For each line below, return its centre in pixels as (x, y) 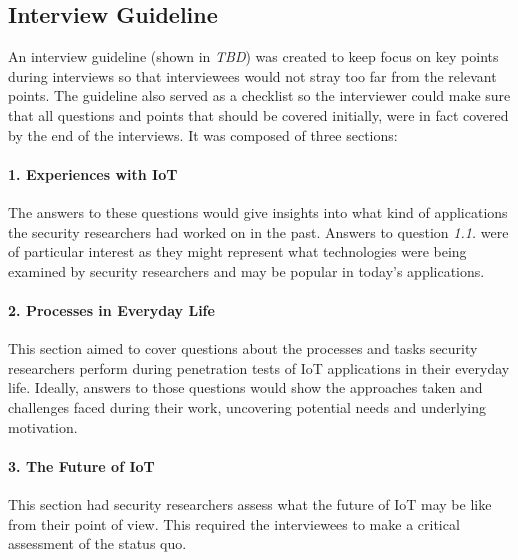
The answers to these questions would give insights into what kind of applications (258, 211)
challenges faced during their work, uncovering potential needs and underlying (247, 406)
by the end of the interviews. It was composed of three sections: (203, 134)
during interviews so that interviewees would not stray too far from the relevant (252, 75)
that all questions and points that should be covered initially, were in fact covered (258, 114)
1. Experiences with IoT (93, 173)
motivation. (43, 426)
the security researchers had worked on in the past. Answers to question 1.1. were (258, 231)
